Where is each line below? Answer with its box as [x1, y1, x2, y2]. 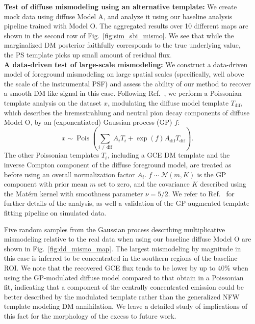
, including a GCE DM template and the [107, 150, 230, 160]
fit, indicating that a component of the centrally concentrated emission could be [4, 282, 244, 292]
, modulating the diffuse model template [107, 97, 229, 108]
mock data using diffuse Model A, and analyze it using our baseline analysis [4, 11, 232, 21]
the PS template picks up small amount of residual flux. [4, 49, 172, 59]
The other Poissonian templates [4, 150, 99, 160]
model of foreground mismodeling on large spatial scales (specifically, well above [4, 69, 244, 79]
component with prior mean [4, 179, 88, 189]
